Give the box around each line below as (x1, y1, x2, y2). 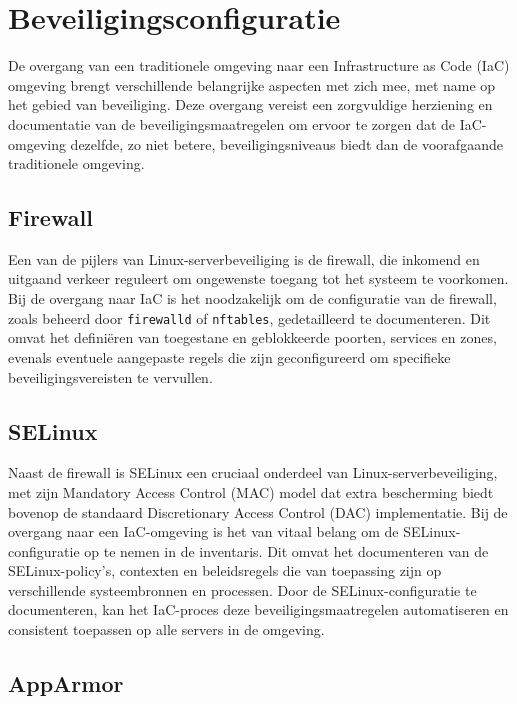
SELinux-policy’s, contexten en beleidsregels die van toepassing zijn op (8, 560, 442, 581)
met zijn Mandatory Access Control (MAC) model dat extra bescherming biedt (8, 481, 494, 502)
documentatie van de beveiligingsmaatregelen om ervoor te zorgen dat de (8, 113, 456, 134)
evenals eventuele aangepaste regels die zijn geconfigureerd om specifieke (8, 346, 451, 367)
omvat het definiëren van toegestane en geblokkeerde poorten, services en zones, (8, 327, 497, 348)
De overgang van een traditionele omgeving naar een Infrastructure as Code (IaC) (8, 55, 510, 76)
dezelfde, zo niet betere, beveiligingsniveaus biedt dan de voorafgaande (70, 133, 503, 154)
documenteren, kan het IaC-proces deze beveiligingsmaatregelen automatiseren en (8, 599, 509, 620)
